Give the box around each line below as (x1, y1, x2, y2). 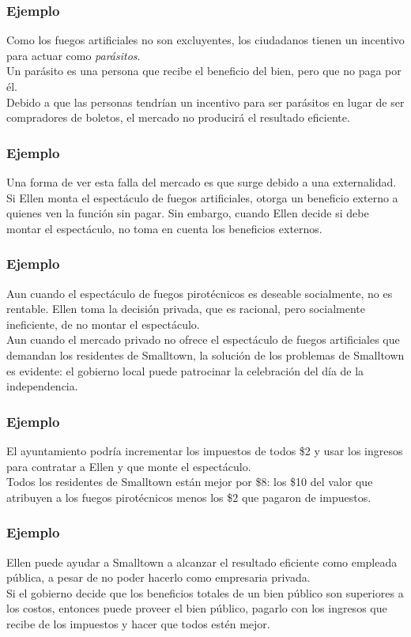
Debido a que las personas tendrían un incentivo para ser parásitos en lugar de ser (6, 93, 405, 110)
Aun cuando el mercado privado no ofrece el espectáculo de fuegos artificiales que (6, 331, 400, 348)
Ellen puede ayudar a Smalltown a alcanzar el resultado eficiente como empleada (6, 553, 398, 570)
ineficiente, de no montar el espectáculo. (6, 315, 200, 332)
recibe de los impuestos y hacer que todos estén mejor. (6, 615, 270, 631)
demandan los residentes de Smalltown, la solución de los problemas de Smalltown (6, 346, 405, 363)
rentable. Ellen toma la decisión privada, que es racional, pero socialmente (6, 300, 366, 317)
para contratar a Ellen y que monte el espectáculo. (6, 458, 251, 474)
